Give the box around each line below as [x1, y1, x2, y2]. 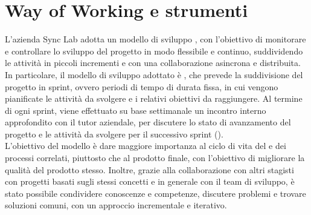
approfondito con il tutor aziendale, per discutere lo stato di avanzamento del [5, 116, 291, 128]
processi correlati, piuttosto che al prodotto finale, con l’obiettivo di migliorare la [5, 151, 305, 164]
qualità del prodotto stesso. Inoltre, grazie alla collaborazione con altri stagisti [5, 163, 294, 176]
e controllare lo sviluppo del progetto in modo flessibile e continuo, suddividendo [5, 44, 303, 57]
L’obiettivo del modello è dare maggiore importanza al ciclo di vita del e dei [5, 139, 286, 152]
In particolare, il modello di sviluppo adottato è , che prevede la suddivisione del [5, 68, 303, 81]
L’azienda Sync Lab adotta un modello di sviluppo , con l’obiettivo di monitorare [5, 33, 306, 45]
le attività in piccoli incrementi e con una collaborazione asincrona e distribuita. [5, 56, 301, 69]
